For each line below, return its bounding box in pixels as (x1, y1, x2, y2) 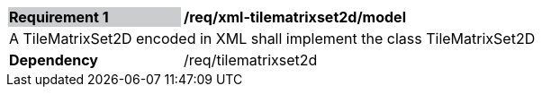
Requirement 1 (9, 8, 109, 26)
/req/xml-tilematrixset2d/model (184, 8, 406, 26)
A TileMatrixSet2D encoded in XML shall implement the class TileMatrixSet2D (9, 30, 536, 47)
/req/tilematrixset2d (184, 51, 318, 69)
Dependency (9, 51, 98, 69)
